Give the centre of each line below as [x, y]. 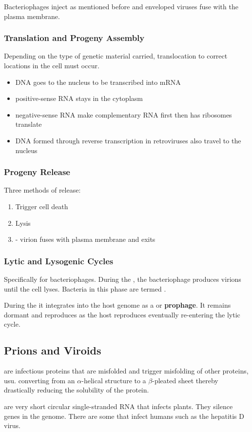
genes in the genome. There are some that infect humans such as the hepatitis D [124, 416]
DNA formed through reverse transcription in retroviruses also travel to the [128, 140]
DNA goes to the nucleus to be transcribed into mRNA [98, 82]
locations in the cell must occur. [52, 65]
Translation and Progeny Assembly [74, 38]
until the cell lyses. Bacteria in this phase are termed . [85, 288]
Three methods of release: [42, 190]
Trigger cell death [42, 206]
